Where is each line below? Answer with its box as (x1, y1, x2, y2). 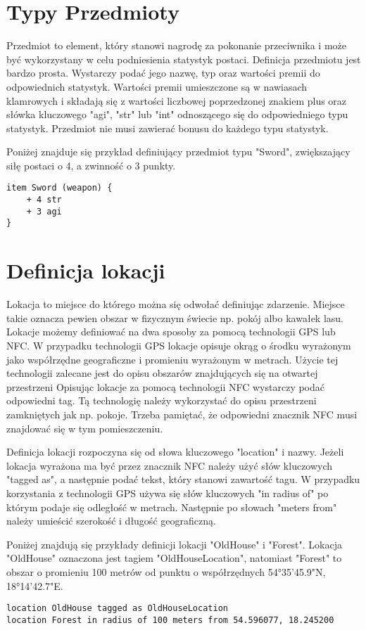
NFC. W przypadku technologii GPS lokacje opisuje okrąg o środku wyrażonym (6, 338, 351, 352)
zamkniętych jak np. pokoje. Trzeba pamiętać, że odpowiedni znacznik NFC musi (6, 406, 358, 421)
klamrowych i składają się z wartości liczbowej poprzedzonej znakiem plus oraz (6, 93, 347, 108)
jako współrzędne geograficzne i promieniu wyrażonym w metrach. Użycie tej (6, 352, 339, 366)
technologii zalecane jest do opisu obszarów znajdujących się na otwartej (6, 366, 318, 380)
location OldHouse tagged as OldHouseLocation (6, 603, 228, 614)
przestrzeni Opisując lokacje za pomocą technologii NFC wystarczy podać (6, 379, 325, 394)
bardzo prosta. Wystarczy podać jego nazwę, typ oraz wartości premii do (6, 65, 320, 80)
